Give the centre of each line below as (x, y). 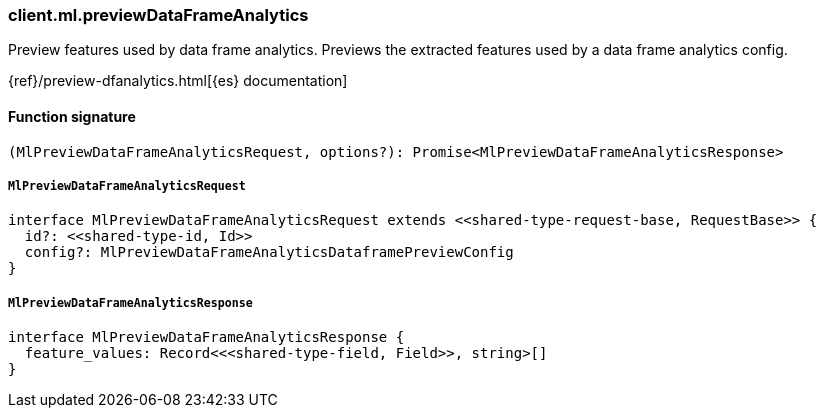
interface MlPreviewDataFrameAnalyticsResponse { (206, 337)
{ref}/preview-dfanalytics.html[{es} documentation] (178, 81)
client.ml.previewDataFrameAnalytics (158, 15)
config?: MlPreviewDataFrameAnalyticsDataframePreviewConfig (269, 252)
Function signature (72, 116)
